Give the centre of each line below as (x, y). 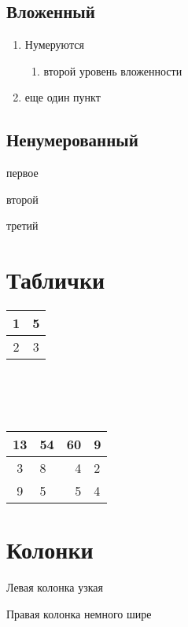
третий (22, 225)
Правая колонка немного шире (79, 613)
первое (22, 173)
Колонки (50, 550)
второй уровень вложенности (113, 70)
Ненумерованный (72, 140)
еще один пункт (63, 97)
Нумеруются (54, 44)
